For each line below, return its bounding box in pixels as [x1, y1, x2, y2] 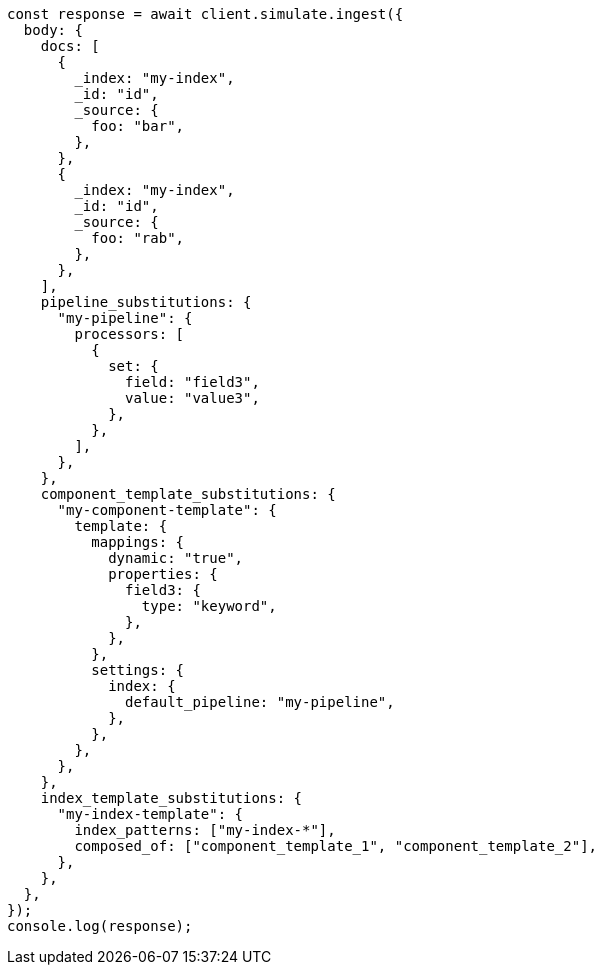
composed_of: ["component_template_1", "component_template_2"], [74, 838, 598, 854]
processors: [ [74, 326, 185, 342]
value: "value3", [125, 390, 260, 406]
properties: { [108, 566, 218, 582]
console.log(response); [7, 918, 193, 934]
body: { [23, 22, 83, 38]
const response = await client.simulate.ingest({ [7, 6, 404, 22]
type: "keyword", [141, 598, 277, 614]
